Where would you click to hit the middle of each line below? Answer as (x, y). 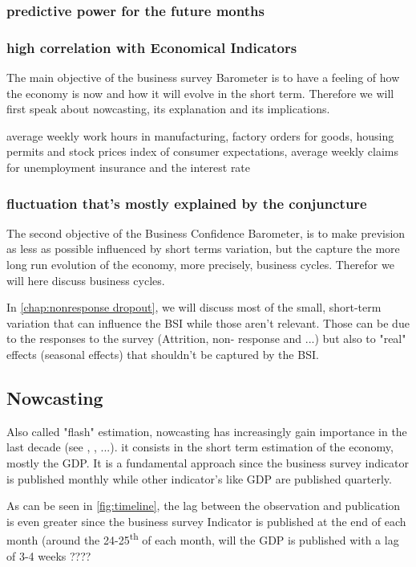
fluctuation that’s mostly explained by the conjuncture (187, 203)
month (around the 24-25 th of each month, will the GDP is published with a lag (203, 539)
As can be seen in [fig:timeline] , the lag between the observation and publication (204, 506)
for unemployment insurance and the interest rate (129, 167)
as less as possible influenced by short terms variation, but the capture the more (203, 249)
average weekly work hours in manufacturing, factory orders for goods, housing (200, 135)
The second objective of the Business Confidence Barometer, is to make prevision (206, 233)
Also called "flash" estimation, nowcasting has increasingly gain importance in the (207, 431)
